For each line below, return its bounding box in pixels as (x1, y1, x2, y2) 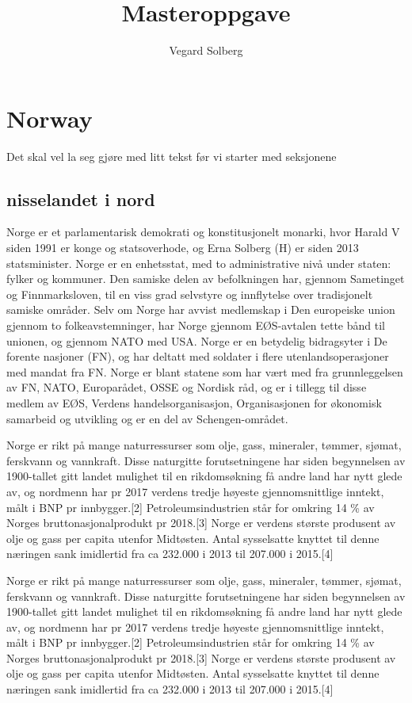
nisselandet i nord (6, 186, 155, 211)
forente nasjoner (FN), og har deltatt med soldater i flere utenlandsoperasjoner (6, 348, 389, 365)
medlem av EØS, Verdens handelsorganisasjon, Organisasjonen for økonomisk (6, 394, 382, 411)
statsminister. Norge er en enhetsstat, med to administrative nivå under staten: (6, 254, 391, 271)
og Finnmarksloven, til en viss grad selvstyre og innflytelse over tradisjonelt (6, 285, 373, 302)
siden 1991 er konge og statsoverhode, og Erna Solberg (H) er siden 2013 (6, 239, 359, 256)
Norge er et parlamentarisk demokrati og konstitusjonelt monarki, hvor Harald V (6, 224, 400, 240)
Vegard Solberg (169, 42, 243, 59)
